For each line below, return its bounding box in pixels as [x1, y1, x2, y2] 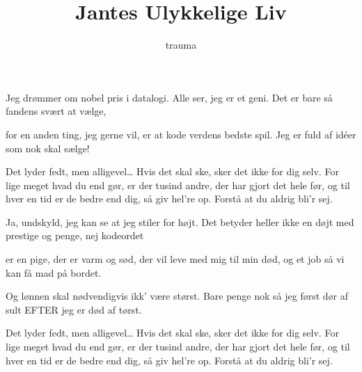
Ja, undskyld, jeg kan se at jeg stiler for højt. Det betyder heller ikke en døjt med [6, 214, 354, 229]
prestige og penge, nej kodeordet [6, 228, 144, 243]
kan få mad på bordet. [6, 265, 102, 280]
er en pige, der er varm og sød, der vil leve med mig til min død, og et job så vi [6, 252, 345, 266]
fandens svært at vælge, [6, 104, 107, 118]
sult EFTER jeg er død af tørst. [6, 302, 142, 316]
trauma [165, 38, 197, 52]
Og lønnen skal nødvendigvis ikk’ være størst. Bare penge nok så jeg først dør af [6, 289, 349, 303]
